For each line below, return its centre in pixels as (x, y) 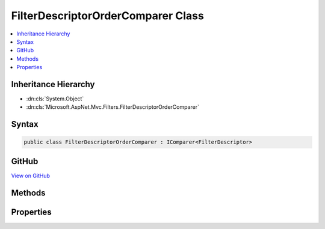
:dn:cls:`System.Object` (55, 99)
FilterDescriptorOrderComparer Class (107, 16)
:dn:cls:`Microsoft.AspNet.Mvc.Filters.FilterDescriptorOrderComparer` (113, 107)
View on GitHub (31, 176)
